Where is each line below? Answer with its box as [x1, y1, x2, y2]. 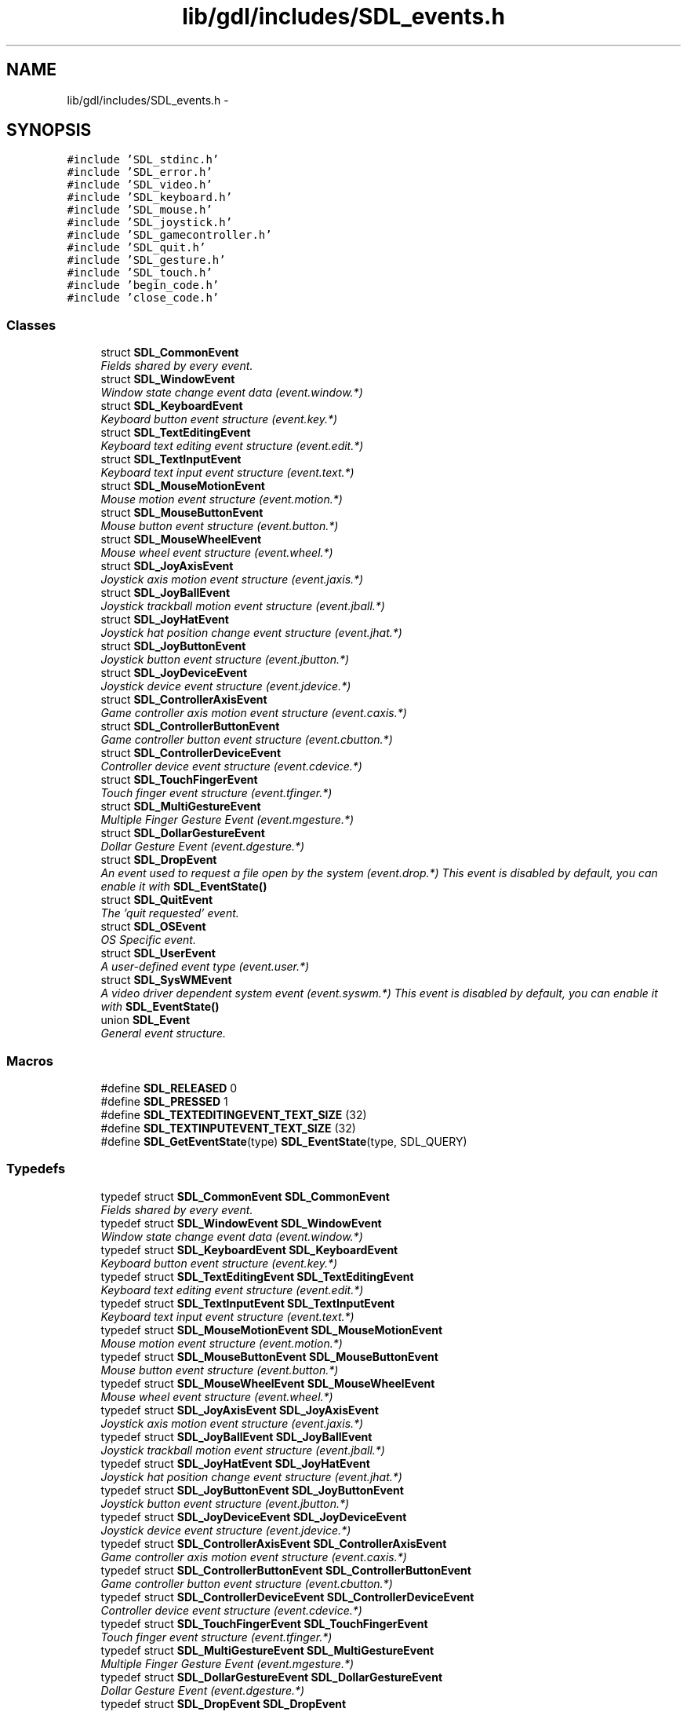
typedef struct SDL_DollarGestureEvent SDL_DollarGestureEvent [100, 1670, 443, 1684]
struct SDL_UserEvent [100, 946, 216, 960]
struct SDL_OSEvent [100, 920, 206, 934]
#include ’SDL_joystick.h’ [67, 216, 233, 229]
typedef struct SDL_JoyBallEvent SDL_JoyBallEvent [100, 1429, 373, 1443]
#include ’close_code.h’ [67, 291, 220, 305]
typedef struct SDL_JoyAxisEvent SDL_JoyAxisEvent [100, 1403, 379, 1417]
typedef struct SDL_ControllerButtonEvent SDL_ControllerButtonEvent [100, 1563, 471, 1577]
